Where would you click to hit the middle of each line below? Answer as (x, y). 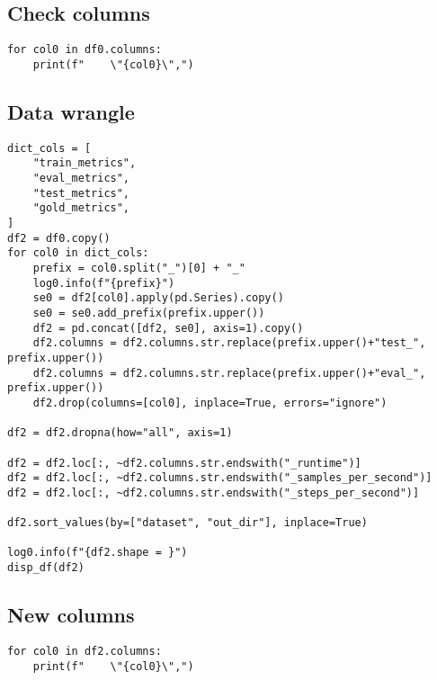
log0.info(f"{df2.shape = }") (98, 553)
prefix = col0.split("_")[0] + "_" (139, 268)
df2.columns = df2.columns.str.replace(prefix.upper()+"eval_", (229, 373)
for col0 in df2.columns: (85, 651)
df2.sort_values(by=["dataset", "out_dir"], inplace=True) (187, 523)
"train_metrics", (85, 163)
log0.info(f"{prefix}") (104, 283)
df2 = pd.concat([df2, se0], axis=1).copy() (168, 328)
